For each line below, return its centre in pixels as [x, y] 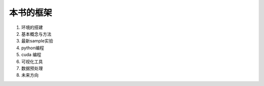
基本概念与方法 [36, 34]
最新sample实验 [37, 41]
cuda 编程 [31, 55]
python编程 [33, 48]
